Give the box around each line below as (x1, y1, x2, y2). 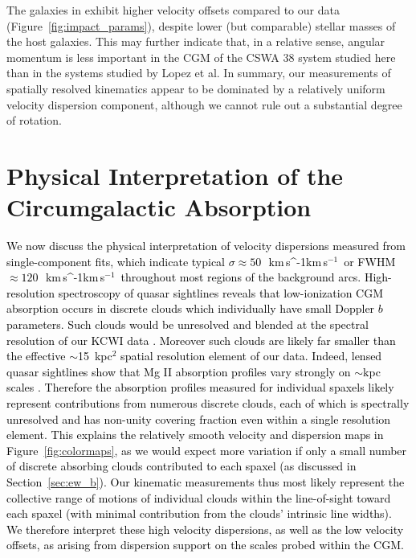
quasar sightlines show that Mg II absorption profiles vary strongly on (6, 363, 351, 380)
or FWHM (344, 252, 396, 269)
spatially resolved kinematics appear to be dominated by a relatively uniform (6, 80, 385, 96)
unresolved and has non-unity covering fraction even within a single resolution (6, 410, 391, 427)
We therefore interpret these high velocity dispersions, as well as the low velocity (6, 520, 404, 537)
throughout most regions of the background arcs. (120, 269, 361, 285)
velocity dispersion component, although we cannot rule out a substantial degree (6, 96, 402, 113)
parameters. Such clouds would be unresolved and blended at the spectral (6, 316, 369, 333)
